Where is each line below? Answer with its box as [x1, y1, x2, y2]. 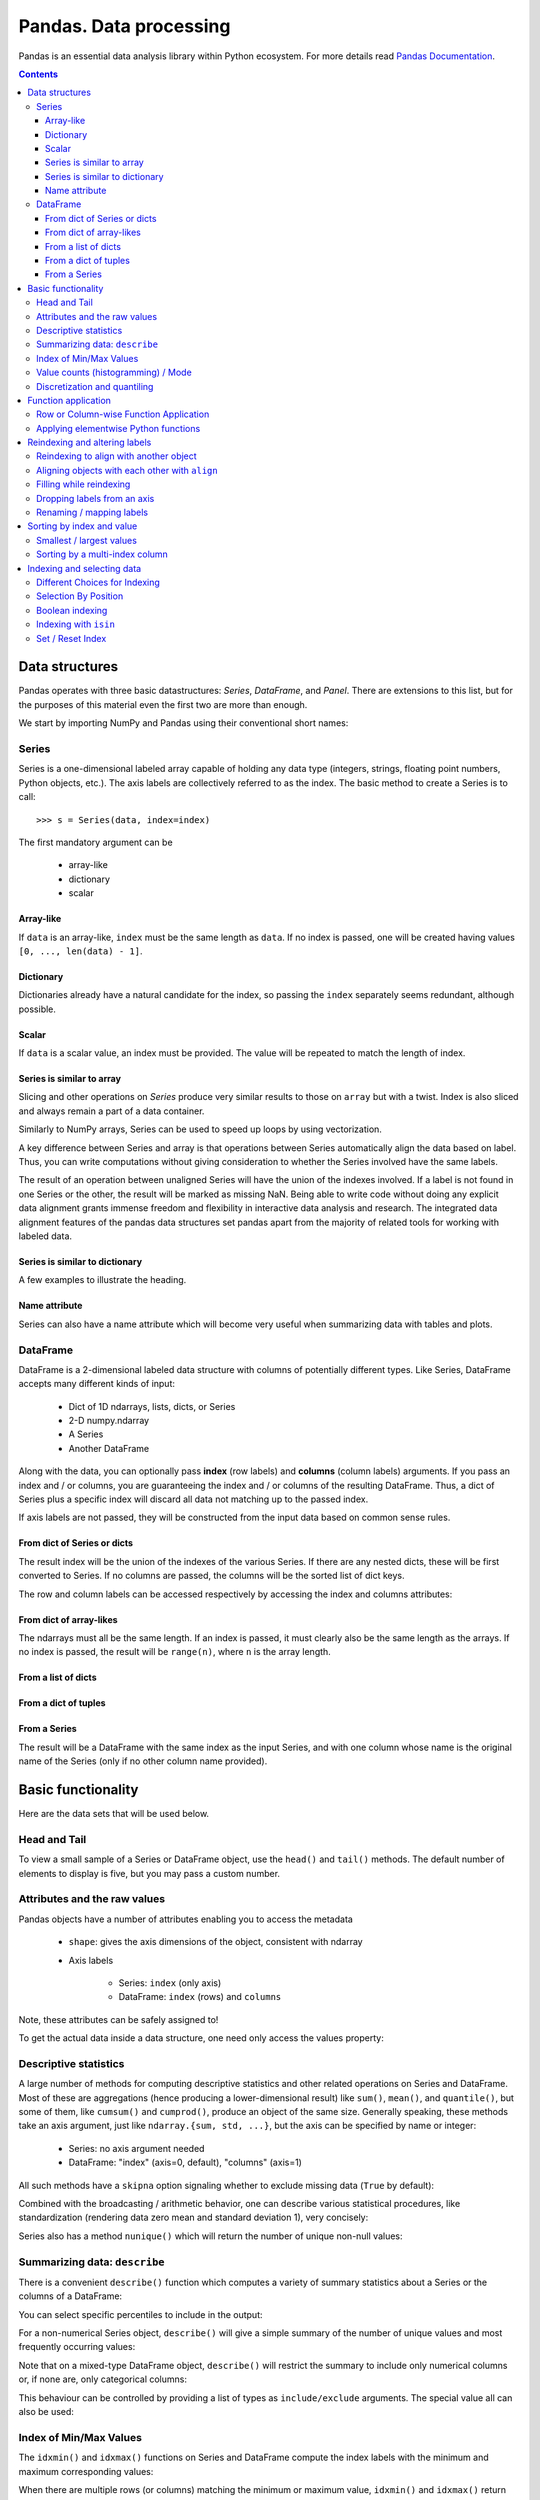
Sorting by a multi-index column [36, 548, 169, 560]
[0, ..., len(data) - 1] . [18, 945, 143, 957]
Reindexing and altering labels [27, 436, 152, 449]
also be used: [18, 2406, 75, 2417]
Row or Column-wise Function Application [36, 408, 210, 420]
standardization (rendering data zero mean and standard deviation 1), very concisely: [18, 2211, 369, 2224]
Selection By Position [36, 590, 124, 602]
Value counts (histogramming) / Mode [36, 366, 192, 379]
